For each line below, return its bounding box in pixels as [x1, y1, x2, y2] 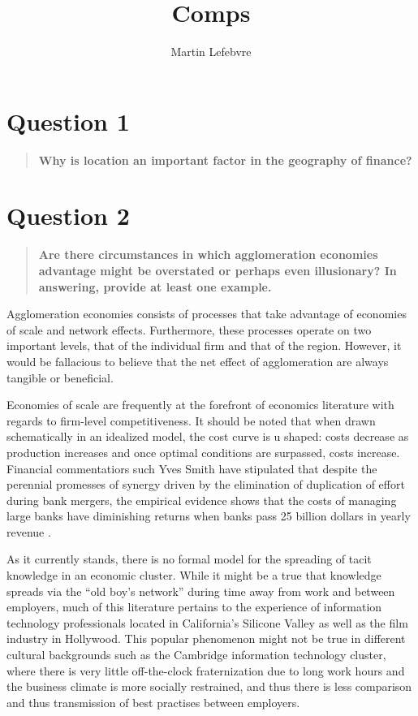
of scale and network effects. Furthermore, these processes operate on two [6, 321, 372, 338]
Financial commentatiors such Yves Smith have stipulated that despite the [6, 459, 377, 477]
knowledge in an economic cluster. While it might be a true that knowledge [6, 567, 381, 584]
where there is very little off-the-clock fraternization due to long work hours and [6, 662, 405, 679]
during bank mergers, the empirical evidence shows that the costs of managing [6, 491, 397, 508]
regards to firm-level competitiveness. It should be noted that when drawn [6, 412, 376, 429]
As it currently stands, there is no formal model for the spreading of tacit [6, 550, 372, 567]
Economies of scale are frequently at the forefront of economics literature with [6, 396, 394, 413]
